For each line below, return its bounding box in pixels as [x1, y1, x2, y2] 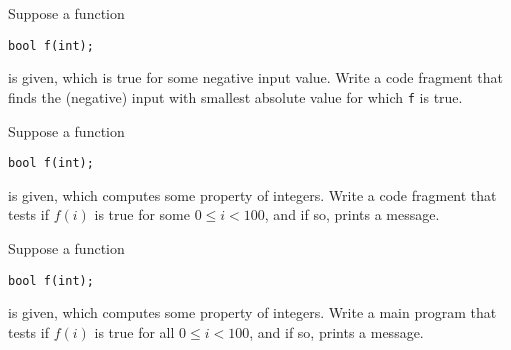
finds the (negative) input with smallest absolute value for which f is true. [8, 86, 463, 107]
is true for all [94, 321, 175, 342]
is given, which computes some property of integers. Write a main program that [8, 302, 497, 323]
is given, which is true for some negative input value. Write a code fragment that [8, 67, 504, 88]
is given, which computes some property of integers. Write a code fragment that [8, 184, 497, 205]
